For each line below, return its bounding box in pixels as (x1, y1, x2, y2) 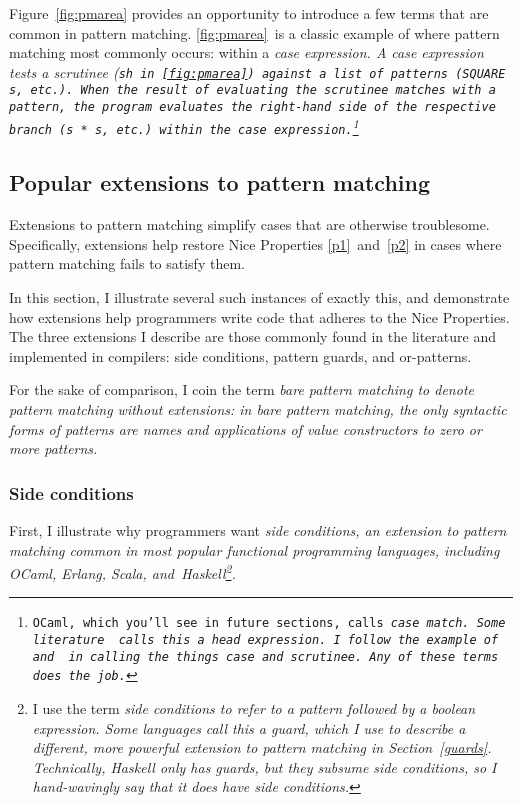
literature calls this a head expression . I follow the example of (32, 633, 499, 648)
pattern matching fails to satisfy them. (9, 253, 245, 274)
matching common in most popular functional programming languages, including (9, 539, 500, 560)
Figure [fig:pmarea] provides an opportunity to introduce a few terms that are (9, 3, 489, 23)
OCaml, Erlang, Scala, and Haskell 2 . (9, 560, 236, 583)
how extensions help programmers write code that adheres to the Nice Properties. (9, 306, 510, 327)
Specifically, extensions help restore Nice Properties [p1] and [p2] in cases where (9, 233, 502, 254)
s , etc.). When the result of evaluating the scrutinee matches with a (9, 83, 496, 98)
